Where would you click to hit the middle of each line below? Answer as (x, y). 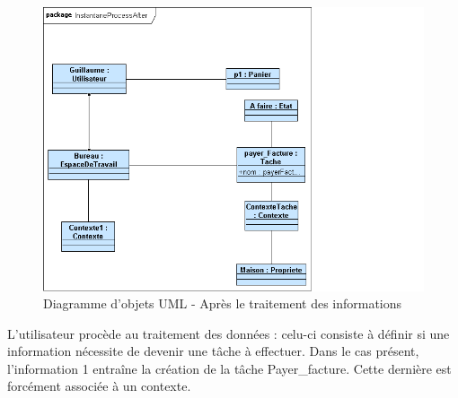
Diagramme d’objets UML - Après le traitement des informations (223, 303)
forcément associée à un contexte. (99, 386)
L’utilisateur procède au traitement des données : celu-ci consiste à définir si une (229, 333)
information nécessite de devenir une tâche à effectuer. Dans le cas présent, (213, 351)
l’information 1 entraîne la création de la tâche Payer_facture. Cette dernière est (229, 368)
